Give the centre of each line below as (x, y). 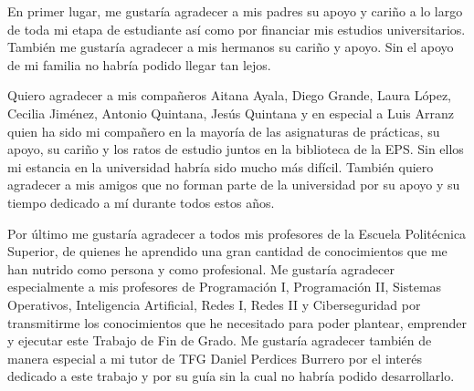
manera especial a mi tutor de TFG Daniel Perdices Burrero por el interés (215, 358)
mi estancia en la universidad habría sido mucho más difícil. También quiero (221, 166)
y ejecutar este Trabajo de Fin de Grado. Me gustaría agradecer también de (220, 340)
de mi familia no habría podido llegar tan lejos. (139, 64)
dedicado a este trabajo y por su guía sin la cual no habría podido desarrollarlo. (231, 376)
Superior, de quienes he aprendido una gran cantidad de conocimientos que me (227, 251)
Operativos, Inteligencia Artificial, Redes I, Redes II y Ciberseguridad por (214, 304)
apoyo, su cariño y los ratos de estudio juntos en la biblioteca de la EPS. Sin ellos (236, 149)
